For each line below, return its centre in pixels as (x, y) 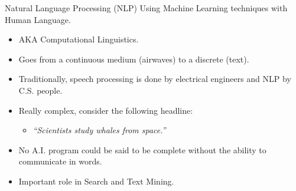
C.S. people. (40, 90)
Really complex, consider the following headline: (106, 110)
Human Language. (38, 19)
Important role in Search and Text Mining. (96, 181)
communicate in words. (60, 161)
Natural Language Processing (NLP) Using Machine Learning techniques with (146, 8)
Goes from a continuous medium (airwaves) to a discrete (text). (134, 59)
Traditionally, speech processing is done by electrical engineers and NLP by (155, 79)
